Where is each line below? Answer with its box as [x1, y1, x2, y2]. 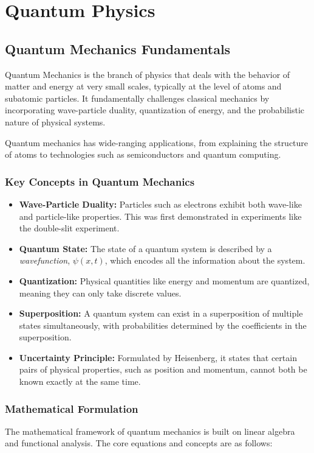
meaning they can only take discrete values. [19, 286, 182, 299]
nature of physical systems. [5, 115, 106, 128]
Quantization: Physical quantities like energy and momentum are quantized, [19, 274, 310, 287]
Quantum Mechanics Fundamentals [5, 39, 231, 58]
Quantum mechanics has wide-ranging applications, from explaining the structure [5, 136, 309, 149]
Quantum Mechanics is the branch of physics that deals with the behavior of [5, 68, 290, 80]
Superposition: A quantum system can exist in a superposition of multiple [19, 307, 303, 320]
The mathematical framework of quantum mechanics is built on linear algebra [5, 424, 295, 437]
